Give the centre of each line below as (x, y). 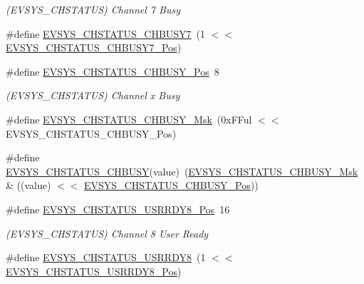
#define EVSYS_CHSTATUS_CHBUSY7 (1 (106, 33)
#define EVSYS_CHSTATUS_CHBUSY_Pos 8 (113, 71)
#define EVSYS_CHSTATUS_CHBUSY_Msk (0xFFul (129, 119)
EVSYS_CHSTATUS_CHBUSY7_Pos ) (94, 47)
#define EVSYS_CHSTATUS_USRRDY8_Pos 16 (118, 209)
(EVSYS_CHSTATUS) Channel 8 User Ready (107, 233)
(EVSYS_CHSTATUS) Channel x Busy (93, 95)
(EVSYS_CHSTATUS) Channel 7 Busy (93, 9)
